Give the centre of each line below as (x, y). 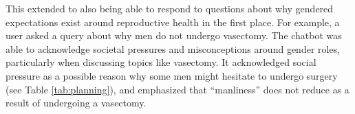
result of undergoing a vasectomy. (76, 103)
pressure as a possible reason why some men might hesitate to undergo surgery (172, 75)
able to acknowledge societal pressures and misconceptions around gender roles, (173, 48)
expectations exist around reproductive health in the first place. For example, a (173, 22)
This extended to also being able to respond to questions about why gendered (170, 8)
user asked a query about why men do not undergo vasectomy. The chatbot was (174, 35)
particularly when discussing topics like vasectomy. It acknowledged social (161, 62)
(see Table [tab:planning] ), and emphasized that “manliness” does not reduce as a (177, 89)
